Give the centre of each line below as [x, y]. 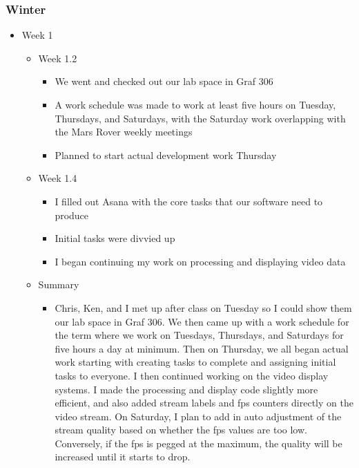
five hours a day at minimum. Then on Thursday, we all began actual [202, 348]
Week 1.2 [58, 58]
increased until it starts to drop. [123, 457]
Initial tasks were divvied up [115, 238]
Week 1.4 [58, 178]
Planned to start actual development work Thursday [166, 155]
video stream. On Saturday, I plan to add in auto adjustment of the [198, 416]
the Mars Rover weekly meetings [124, 132]
